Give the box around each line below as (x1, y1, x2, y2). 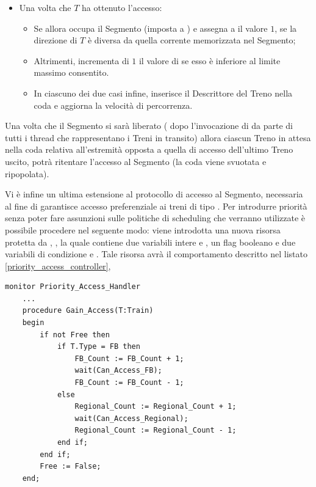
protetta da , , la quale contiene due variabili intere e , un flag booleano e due (5, 235, 296, 248)
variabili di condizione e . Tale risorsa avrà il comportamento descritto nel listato (5, 247, 307, 260)
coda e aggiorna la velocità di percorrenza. (34, 98, 193, 111)
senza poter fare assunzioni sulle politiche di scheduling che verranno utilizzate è (5, 211, 306, 224)
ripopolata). (5, 167, 49, 180)
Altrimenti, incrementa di (34, 54, 129, 67)
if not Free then (40, 330, 110, 339)
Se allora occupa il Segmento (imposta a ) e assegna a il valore (34, 21, 268, 34)
